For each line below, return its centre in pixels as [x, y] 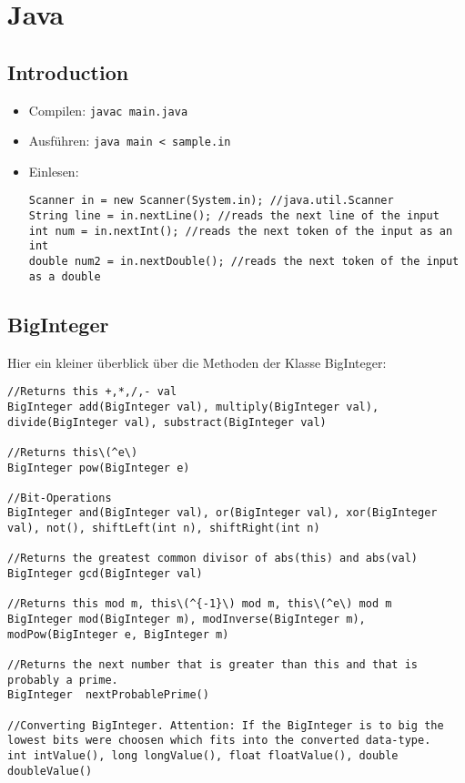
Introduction [68, 71]
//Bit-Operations [60, 498]
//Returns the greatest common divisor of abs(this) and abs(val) [213, 559]
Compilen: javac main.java [108, 110]
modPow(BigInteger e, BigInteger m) [118, 634]
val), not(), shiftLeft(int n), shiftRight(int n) [164, 529]
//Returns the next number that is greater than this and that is [213, 665]
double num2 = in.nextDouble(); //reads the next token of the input [244, 262]
